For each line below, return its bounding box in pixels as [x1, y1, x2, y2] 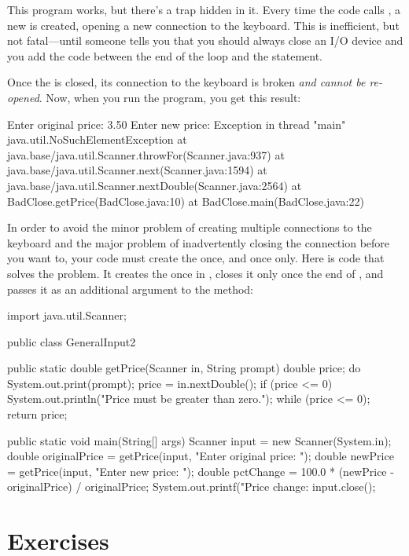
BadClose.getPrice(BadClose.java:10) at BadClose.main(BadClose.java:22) [7, 192, 364, 209]
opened [7, 89, 39, 105]
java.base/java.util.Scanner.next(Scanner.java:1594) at [7, 162, 267, 178]
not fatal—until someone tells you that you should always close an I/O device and [7, 32, 403, 49]
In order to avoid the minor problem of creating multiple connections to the [7, 219, 372, 236]
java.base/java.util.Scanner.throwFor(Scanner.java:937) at [7, 146, 285, 163]
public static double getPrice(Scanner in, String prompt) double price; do [7, 360, 361, 376]
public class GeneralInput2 [7, 333, 136, 349]
